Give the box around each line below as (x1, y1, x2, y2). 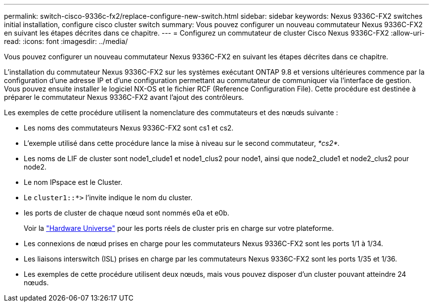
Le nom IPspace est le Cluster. (24, 178, 123, 186)
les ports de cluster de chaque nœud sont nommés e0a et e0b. (24, 209, 229, 217)
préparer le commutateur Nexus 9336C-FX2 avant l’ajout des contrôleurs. (4, 93, 244, 101)
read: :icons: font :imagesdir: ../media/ (4, 37, 128, 45)
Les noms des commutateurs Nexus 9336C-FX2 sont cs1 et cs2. (24, 124, 234, 132)
